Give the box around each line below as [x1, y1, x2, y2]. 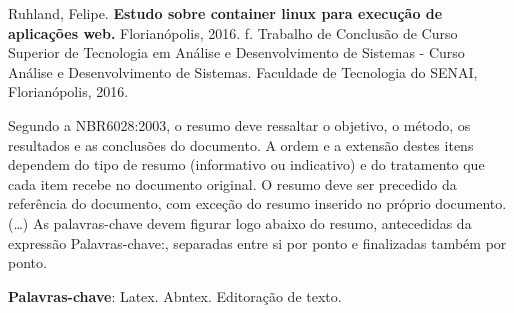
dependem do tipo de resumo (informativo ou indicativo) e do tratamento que [8, 154, 485, 175]
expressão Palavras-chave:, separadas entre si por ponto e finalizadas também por [8, 232, 507, 253]
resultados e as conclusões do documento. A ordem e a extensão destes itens [8, 134, 474, 155]
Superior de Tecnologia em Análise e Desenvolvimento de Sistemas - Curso [8, 42, 465, 63]
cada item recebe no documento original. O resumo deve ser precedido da [8, 173, 457, 194]
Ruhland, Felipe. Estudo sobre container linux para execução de [8, 3, 443, 23]
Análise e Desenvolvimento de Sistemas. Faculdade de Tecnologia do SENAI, [8, 61, 478, 82]
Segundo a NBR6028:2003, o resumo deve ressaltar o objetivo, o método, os [8, 114, 471, 135]
